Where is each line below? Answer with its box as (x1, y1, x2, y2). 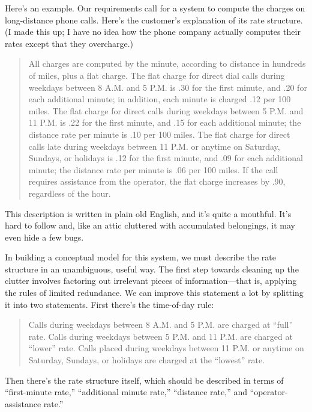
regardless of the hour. (28, 186, 111, 199)
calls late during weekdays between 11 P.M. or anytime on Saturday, (28, 140, 280, 152)
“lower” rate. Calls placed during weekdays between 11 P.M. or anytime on (28, 342, 304, 354)
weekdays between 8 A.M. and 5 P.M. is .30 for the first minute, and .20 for (28, 81, 307, 93)
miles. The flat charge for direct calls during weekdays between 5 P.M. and (28, 104, 304, 117)
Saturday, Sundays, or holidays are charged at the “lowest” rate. (28, 354, 265, 366)
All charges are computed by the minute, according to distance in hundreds (28, 57, 306, 70)
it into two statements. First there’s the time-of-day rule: (5, 298, 214, 310)
